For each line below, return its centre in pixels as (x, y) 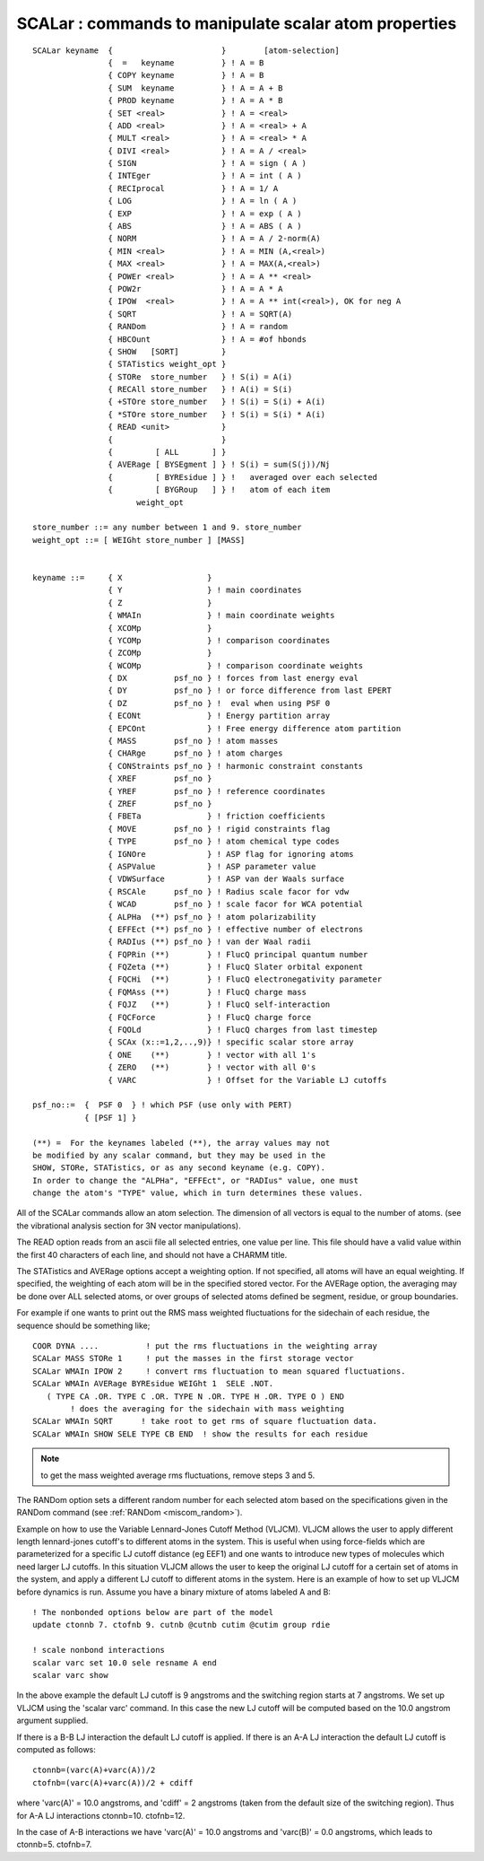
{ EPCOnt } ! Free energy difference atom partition (255, 728)
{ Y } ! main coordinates (205, 590)
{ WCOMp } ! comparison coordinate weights (236, 665)
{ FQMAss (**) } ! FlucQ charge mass (207, 992)
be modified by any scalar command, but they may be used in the (179, 1155)
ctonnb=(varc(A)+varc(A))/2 (94, 1770)
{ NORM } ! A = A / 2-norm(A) (215, 239)
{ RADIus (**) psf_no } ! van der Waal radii (210, 942)
